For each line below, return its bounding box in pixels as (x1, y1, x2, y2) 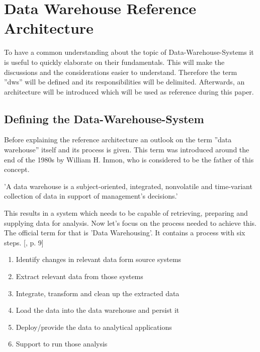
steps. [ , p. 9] (4, 237, 44, 247)
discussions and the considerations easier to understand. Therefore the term (4, 66, 237, 77)
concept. (4, 164, 30, 174)
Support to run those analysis (16, 338, 108, 349)
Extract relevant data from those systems (16, 271, 143, 282)
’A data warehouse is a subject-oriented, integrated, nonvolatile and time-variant (4, 181, 252, 191)
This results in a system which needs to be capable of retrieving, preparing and (4, 208, 248, 218)
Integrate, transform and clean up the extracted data (16, 288, 180, 298)
